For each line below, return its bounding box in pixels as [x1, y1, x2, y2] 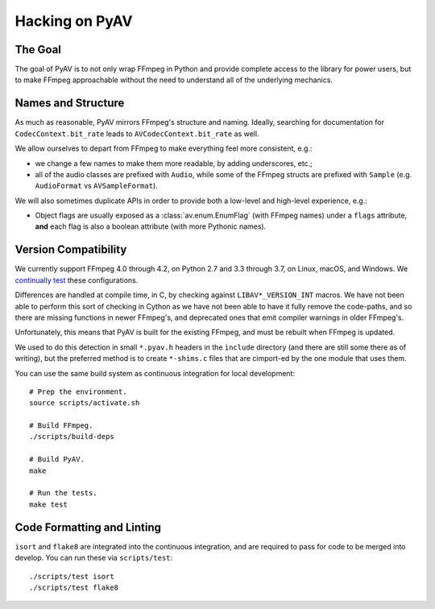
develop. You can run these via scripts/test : [14, 553, 173, 563]
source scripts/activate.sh [29, 399, 140, 408]
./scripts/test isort [29, 572, 114, 581]
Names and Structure [14, 97, 125, 110]
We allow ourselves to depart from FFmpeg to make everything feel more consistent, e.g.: [14, 143, 313, 153]
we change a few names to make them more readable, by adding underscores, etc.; [35, 158, 313, 168]
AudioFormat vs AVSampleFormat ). [35, 181, 159, 191]
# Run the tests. [29, 488, 97, 498]
